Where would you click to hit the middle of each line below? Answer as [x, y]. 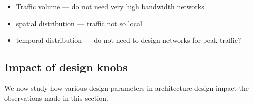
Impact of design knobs [66, 67]
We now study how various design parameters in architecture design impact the [127, 88]
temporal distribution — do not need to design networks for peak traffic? [129, 40]
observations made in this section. [56, 98]
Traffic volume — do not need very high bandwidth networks [110, 6]
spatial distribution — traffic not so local [79, 23]
